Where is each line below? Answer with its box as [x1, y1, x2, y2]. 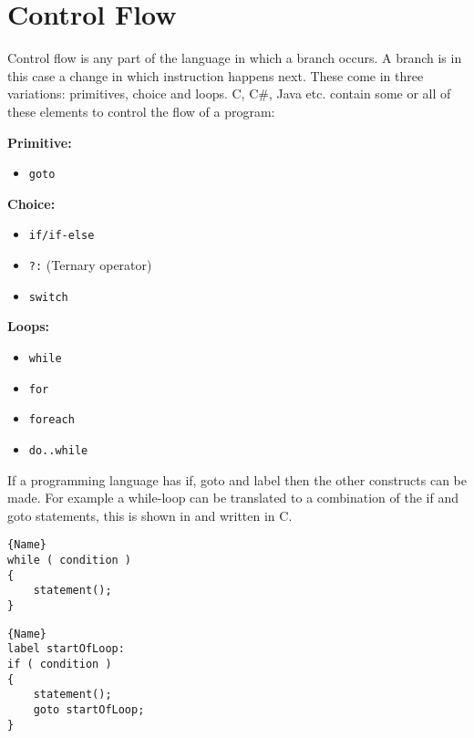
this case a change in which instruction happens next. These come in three [7, 66, 424, 85]
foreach [28, 413, 75, 427]
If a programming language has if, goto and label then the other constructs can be [7, 470, 468, 489]
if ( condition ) [7, 657, 112, 670]
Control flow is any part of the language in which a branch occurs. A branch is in [7, 48, 462, 68]
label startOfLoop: [7, 642, 125, 656]
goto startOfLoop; [33, 702, 145, 716]
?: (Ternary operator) [28, 255, 152, 274]
